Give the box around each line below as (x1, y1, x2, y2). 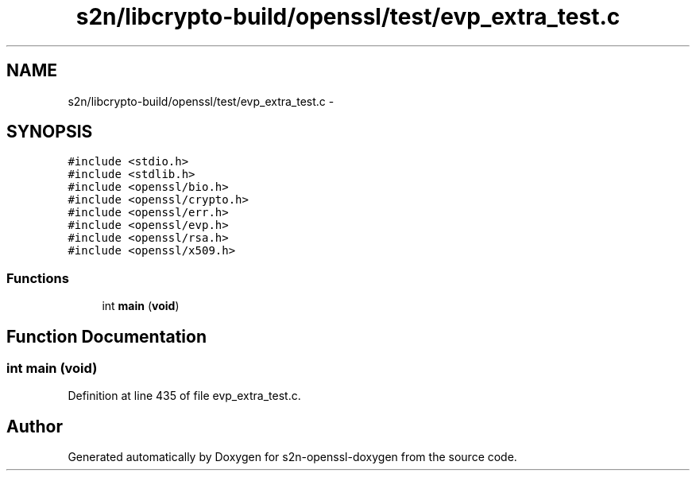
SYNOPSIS (6, 122, 93, 142)
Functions (6, 270, 69, 286)
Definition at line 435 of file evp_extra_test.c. (68, 389, 301, 403)
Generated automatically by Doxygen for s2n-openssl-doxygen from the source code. (68, 450, 517, 464)
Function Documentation (6, 326, 207, 347)
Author (6, 416, 63, 436)
